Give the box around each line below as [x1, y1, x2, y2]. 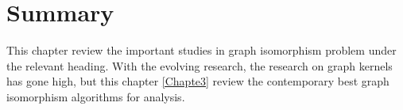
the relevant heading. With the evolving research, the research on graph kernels [6, 57, 393, 74]
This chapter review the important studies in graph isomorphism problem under [6, 42, 397, 59]
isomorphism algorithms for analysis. [6, 88, 185, 104]
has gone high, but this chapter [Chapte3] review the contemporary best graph [6, 73, 389, 89]
